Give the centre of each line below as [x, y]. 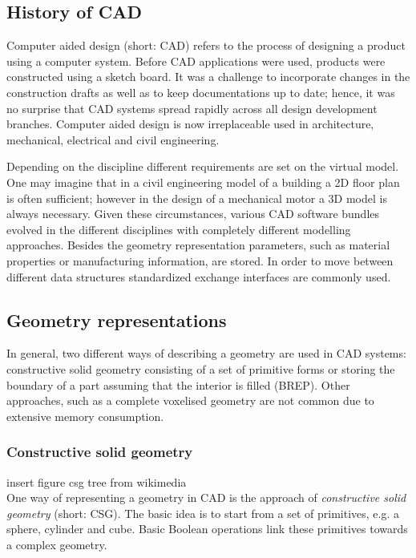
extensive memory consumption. [85, 416]
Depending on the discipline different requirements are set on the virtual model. [203, 166]
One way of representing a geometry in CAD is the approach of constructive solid [206, 497]
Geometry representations [117, 319]
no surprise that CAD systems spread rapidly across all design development [192, 108]
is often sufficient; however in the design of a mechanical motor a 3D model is [197, 198]
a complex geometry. [57, 544]
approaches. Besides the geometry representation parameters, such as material [198, 245]
